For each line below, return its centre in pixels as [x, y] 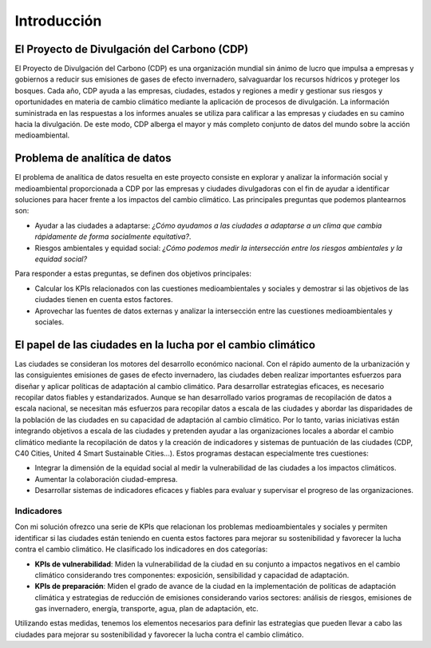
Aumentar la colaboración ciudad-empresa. [106, 479]
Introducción [58, 21]
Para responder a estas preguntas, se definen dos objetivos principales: [133, 274]
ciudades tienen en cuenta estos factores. [104, 300]
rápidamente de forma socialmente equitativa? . [113, 237]
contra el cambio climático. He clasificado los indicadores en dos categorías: [141, 549]
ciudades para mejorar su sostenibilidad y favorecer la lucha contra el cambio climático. [159, 634]
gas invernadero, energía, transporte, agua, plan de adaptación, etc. [146, 609]
